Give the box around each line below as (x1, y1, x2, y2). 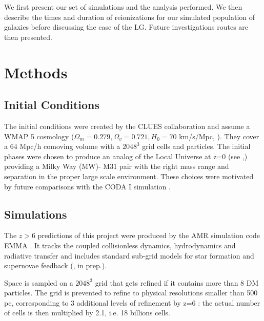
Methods (4, 61, 68, 82)
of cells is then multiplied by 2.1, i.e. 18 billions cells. (4, 307, 170, 318)
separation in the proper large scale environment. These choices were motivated (4, 170, 254, 181)
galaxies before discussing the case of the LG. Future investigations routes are (4, 22, 249, 32)
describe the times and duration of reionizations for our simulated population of (4, 11, 255, 22)
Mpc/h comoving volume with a (19, 141, 120, 152)
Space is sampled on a (4, 277, 73, 288)
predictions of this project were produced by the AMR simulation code (37, 230, 260, 241)
